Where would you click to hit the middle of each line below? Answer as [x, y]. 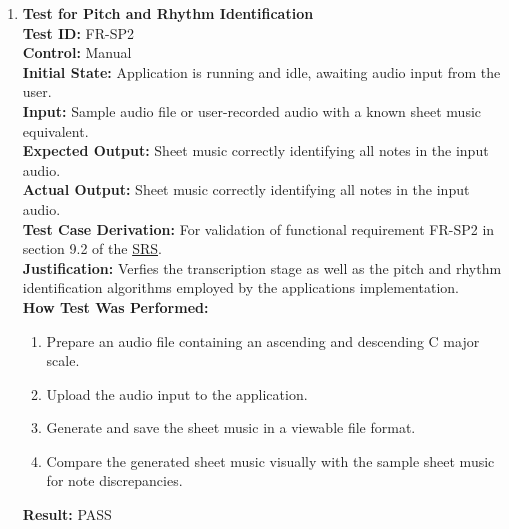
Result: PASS [67, 514]
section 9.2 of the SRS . [92, 248]
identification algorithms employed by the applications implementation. [240, 287]
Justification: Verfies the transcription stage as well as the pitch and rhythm [262, 267]
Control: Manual [77, 52]
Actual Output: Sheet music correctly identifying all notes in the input [246, 189]
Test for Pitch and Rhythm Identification [168, 13]
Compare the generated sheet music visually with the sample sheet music [270, 460]
